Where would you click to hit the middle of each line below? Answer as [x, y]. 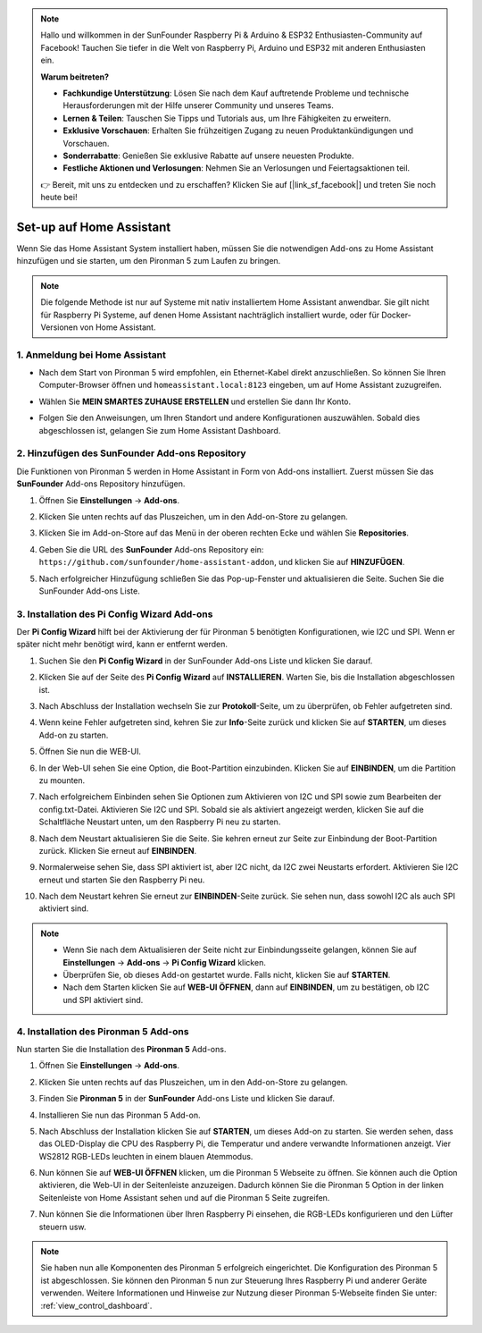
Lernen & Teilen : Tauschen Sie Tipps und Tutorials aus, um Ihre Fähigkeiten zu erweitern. [227, 118]
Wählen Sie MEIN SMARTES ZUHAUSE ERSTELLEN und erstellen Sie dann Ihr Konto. [195, 401]
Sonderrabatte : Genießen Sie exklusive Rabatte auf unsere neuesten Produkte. [208, 156]
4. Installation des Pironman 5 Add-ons [103, 1031]
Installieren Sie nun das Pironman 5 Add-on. [120, 1115]
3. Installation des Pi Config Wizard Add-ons [115, 614]
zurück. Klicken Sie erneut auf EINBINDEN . [118, 850]
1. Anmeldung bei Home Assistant [91, 355]
